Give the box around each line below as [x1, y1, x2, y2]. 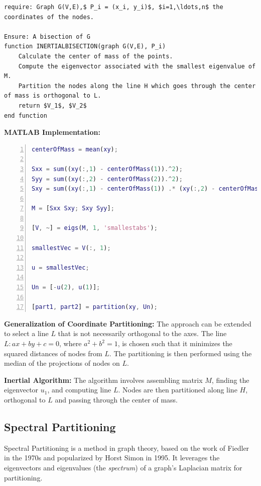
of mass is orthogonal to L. [4, 92, 101, 100]
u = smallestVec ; [32, 264, 89, 271]
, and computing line [47, 384, 111, 395]
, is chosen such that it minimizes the [117, 338, 232, 348]
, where [59, 338, 82, 348]
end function [4, 112, 47, 119]
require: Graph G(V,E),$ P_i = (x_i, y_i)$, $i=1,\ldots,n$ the [4, 4, 223, 11]
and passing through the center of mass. [55, 394, 178, 404]
